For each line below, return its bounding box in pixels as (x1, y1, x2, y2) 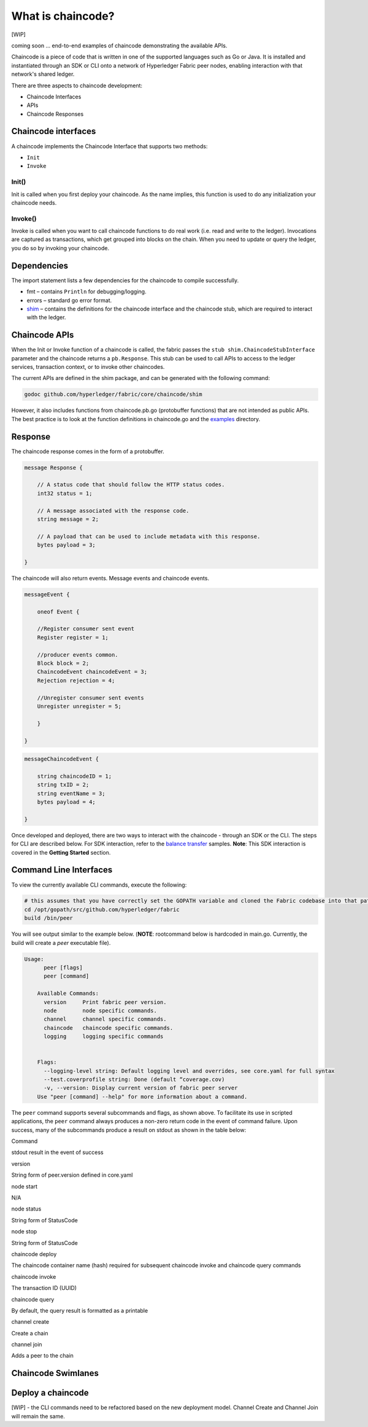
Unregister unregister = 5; (37, 703, 122, 710)
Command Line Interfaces (11, 864, 113, 876)
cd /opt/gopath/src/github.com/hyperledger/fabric (24, 906, 180, 913)
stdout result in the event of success (11, 1148, 104, 1156)
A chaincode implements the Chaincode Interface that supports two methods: (11, 142, 208, 150)
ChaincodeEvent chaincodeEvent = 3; (37, 668, 147, 676)
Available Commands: (37, 990, 99, 997)
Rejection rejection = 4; (37, 677, 115, 684)
